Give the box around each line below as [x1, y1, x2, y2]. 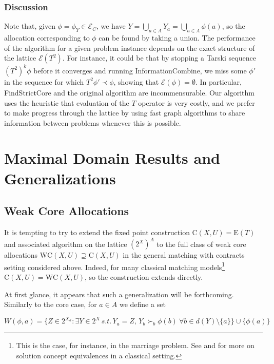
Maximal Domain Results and [4, 147, 220, 168]
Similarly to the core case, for [4, 299, 97, 310]
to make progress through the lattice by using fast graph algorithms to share [4, 107, 245, 118]
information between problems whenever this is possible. [4, 117, 181, 128]
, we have [96, 21, 126, 31]
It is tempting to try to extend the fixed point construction [4, 227, 190, 238]
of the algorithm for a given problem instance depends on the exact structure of [4, 42, 255, 53]
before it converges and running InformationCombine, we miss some [33, 65, 247, 75]
